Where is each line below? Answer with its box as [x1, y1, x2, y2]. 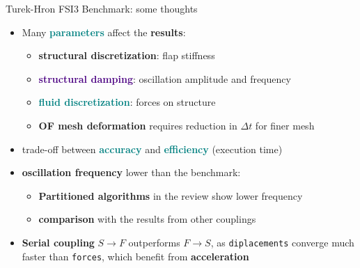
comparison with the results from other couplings [38, 212, 256, 226]
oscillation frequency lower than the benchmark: [22, 165, 241, 180]
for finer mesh [255, 118, 315, 132]
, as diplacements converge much [210, 235, 354, 249]
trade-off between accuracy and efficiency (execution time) [22, 141, 283, 156]
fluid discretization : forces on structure [38, 95, 216, 109]
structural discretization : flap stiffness [38, 48, 215, 63]
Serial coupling [22, 235, 95, 249]
